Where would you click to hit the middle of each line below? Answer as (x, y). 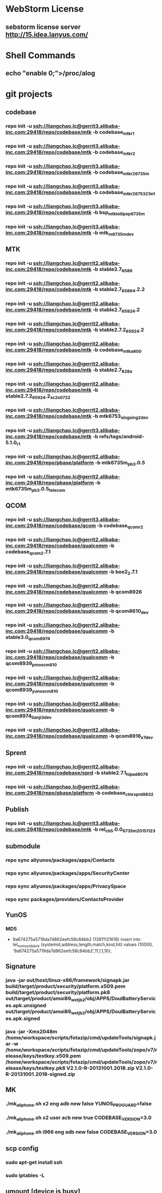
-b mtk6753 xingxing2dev (120, 416)
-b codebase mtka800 (117, 350)
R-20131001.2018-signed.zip (40, 1074)
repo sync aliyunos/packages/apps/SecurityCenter (68, 873)
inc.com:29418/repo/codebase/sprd (49, 773)
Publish (17, 809)
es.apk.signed (23, 1019)
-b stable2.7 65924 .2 (116, 310)
